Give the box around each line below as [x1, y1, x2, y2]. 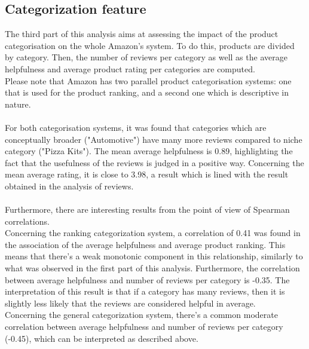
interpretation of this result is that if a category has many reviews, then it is [5, 285, 285, 298]
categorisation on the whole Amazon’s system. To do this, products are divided [5, 39, 295, 51]
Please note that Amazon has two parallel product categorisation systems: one [5, 74, 292, 87]
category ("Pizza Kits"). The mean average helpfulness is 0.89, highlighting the [5, 145, 293, 157]
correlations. [5, 215, 50, 227]
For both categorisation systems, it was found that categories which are [5, 121, 267, 133]
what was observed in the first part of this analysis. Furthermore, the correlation [5, 262, 300, 274]
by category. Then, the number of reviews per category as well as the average [5, 51, 287, 63]
